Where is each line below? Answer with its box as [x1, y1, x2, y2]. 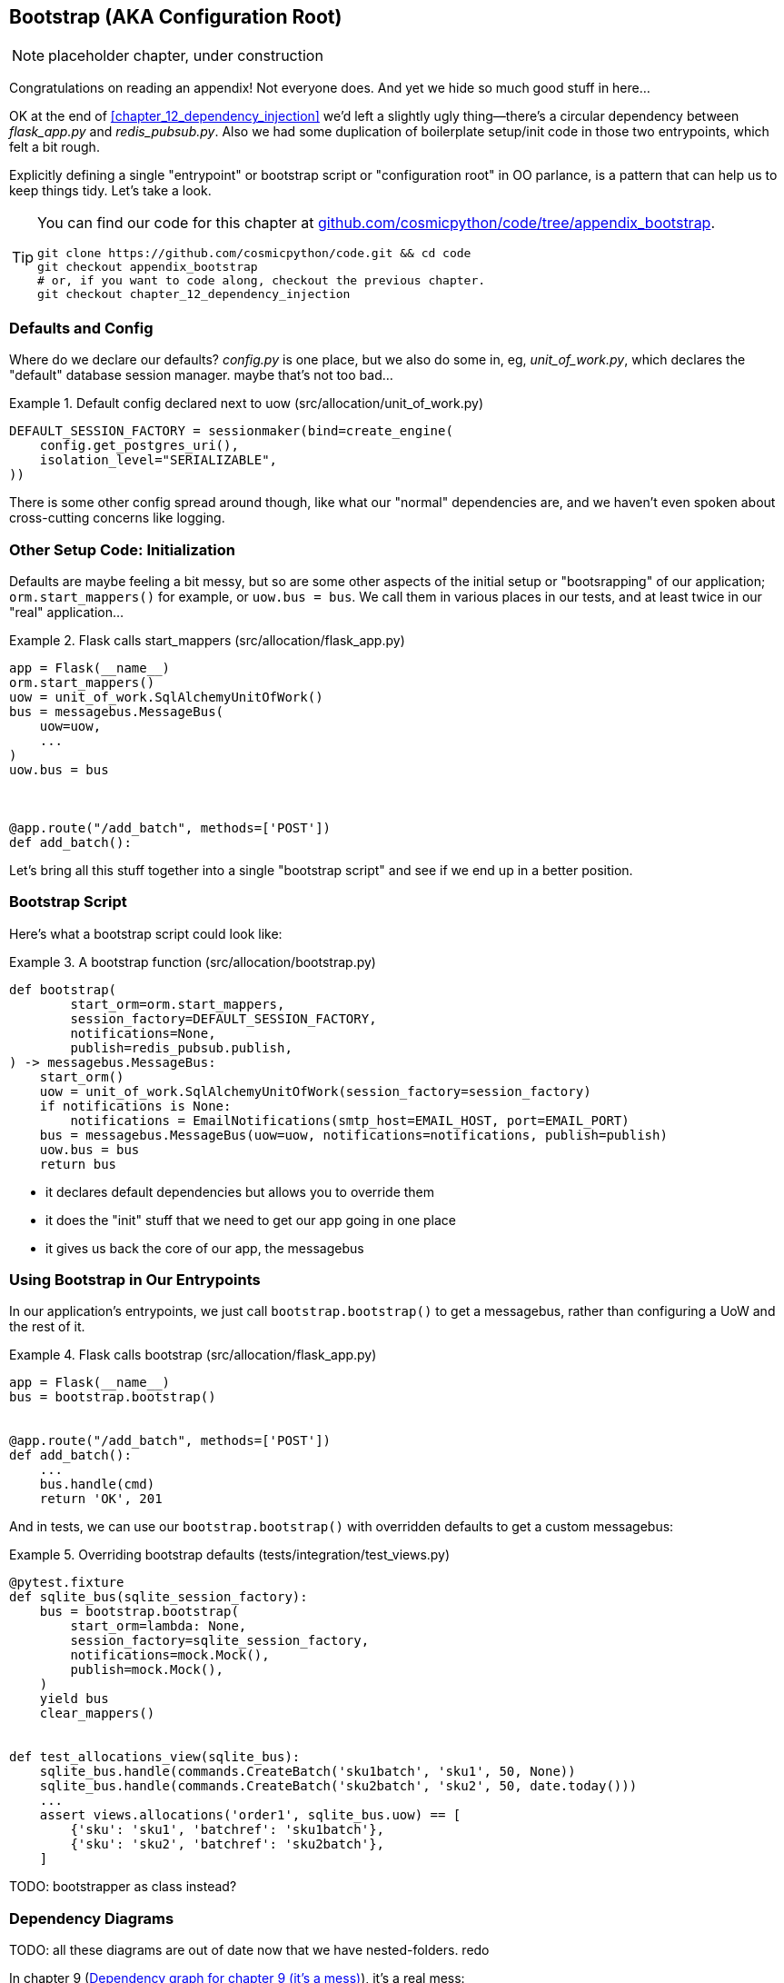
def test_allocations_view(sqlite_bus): [9, 1749, 301, 1765]
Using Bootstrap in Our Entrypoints [9, 1271, 261, 1290]
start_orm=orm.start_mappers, [70, 996, 285, 1011]
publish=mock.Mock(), [70, 1662, 224, 1678]
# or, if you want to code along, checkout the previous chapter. [37, 274, 486, 288]
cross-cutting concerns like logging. [9, 510, 225, 526]
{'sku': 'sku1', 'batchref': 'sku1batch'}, [70, 1822, 385, 1838]
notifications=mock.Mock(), [70, 1648, 270, 1663]
